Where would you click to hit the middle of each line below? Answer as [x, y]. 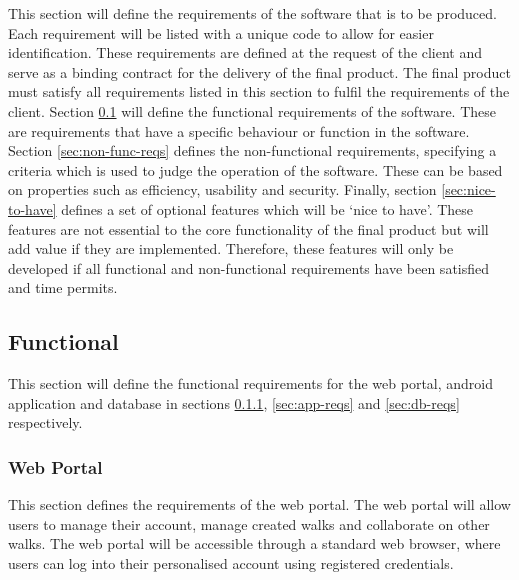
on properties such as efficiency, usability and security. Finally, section [222, 189]
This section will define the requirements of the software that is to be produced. [252, 13]
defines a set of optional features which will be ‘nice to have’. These [267, 208]
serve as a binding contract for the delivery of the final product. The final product [259, 71]
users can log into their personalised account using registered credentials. [231, 562]
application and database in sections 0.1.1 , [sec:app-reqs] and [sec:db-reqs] [234, 402]
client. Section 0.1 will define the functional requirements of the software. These [252, 110]
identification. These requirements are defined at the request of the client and [245, 52]
